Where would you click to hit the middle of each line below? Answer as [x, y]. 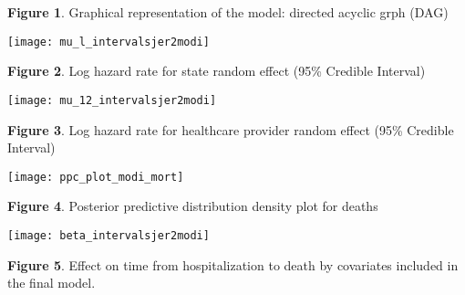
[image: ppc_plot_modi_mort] [96, 177]
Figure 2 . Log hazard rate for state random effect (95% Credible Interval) [217, 71]
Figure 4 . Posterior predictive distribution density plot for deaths [193, 206]
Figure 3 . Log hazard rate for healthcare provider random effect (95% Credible [231, 129]
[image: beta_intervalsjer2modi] [108, 235]
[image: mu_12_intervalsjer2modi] [112, 100]
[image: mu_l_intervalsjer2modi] [108, 42]
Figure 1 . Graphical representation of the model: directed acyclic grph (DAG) [228, 12]
